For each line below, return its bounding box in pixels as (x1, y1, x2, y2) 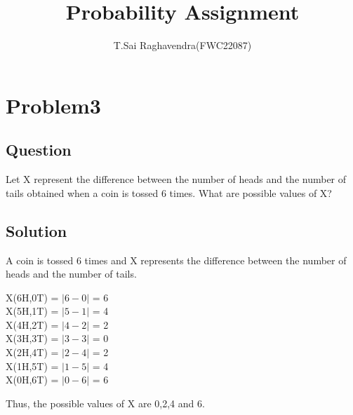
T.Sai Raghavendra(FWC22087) (113, 38, 252, 53)
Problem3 (6, 90, 101, 119)
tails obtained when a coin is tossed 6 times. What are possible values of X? (6, 185, 332, 200)
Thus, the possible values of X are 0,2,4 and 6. (6, 395, 205, 410)
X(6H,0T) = (6, 290, 59, 304)
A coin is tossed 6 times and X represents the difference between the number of (6, 252, 347, 267)
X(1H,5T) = (6, 358, 59, 373)
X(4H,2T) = (6, 317, 59, 332)
